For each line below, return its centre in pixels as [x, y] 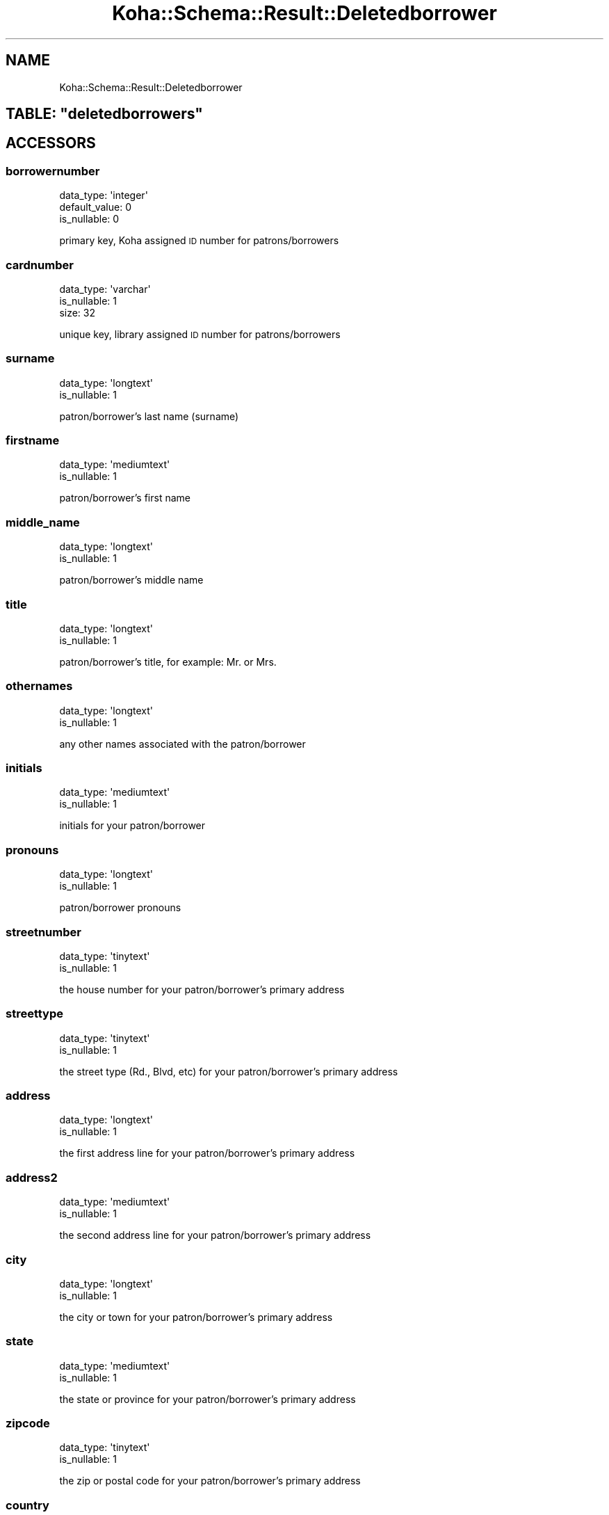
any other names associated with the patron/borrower [182, 744]
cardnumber [40, 265]
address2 [32, 1177]
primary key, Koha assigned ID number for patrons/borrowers [199, 241]
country [27, 1505]
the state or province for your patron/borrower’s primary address [208, 1399]
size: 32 [78, 312]
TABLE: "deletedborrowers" [104, 114]
